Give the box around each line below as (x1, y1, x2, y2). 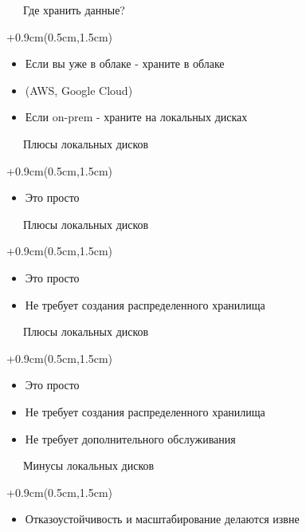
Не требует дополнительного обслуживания (25, 430, 236, 447)
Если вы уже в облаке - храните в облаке (25, 55, 225, 72)
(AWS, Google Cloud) (25, 81, 133, 98)
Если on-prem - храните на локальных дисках (25, 108, 248, 125)
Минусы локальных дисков (22, 457, 155, 474)
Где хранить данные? (22, 2, 125, 18)
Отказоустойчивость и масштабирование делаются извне (25, 510, 300, 527)
